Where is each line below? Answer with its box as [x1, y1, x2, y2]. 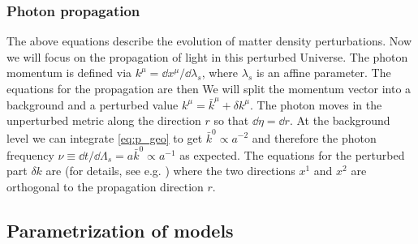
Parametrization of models [6, 217, 234, 242]
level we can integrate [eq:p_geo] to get [6, 129, 203, 146]
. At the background [289, 112, 390, 129]
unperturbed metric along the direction [6, 112, 201, 129]
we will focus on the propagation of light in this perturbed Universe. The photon [6, 48, 408, 65]
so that [213, 112, 249, 129]
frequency [6, 146, 54, 163]
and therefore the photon [252, 129, 377, 146]
